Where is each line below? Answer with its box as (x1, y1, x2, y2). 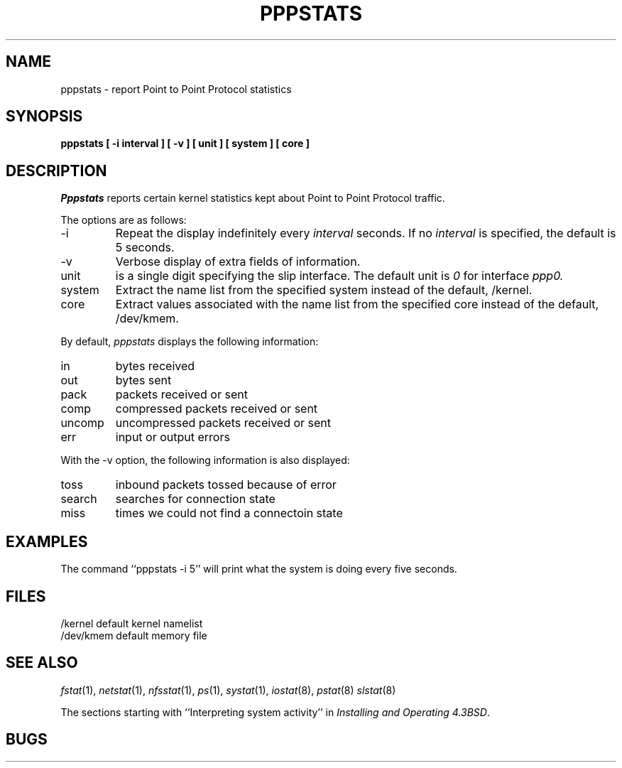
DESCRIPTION (6, 161, 107, 180)
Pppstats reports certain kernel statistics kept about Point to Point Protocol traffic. (60, 192, 445, 205)
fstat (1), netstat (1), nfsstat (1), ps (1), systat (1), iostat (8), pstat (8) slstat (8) (60, 683, 396, 696)
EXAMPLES (6, 532, 88, 551)
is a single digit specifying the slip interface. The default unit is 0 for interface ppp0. (115, 269, 564, 283)
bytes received (115, 359, 195, 374)
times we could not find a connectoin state (115, 506, 343, 521)
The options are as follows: (60, 214, 187, 227)
